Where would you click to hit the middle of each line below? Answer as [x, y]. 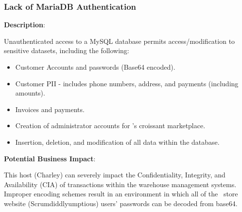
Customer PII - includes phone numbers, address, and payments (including [127, 83]
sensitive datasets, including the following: [67, 50]
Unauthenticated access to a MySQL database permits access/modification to [120, 41]
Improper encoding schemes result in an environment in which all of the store [121, 194]
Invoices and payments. [50, 109]
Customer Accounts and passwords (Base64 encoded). [95, 67]
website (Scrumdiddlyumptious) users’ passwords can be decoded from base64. [121, 203]
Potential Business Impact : [50, 158]
